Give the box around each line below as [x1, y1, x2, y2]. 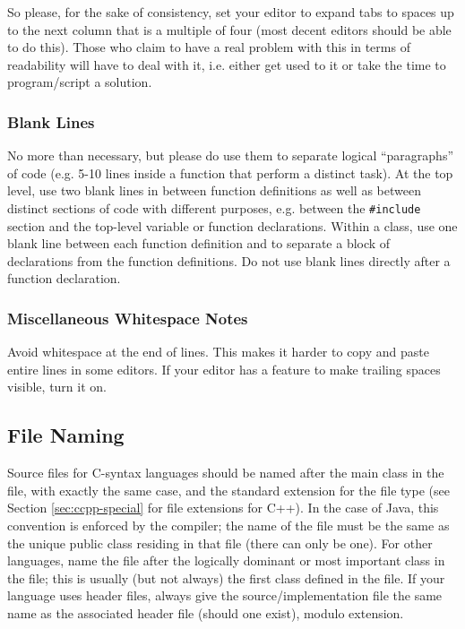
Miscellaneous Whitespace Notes [7, 306, 248, 329]
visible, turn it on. [7, 377, 107, 396]
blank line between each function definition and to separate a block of [7, 234, 391, 253]
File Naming [7, 421, 125, 449]
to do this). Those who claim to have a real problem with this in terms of [7, 38, 410, 56]
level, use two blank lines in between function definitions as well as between [7, 181, 421, 200]
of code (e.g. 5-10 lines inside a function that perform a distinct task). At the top [7, 163, 453, 182]
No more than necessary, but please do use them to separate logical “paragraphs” [7, 146, 454, 165]
